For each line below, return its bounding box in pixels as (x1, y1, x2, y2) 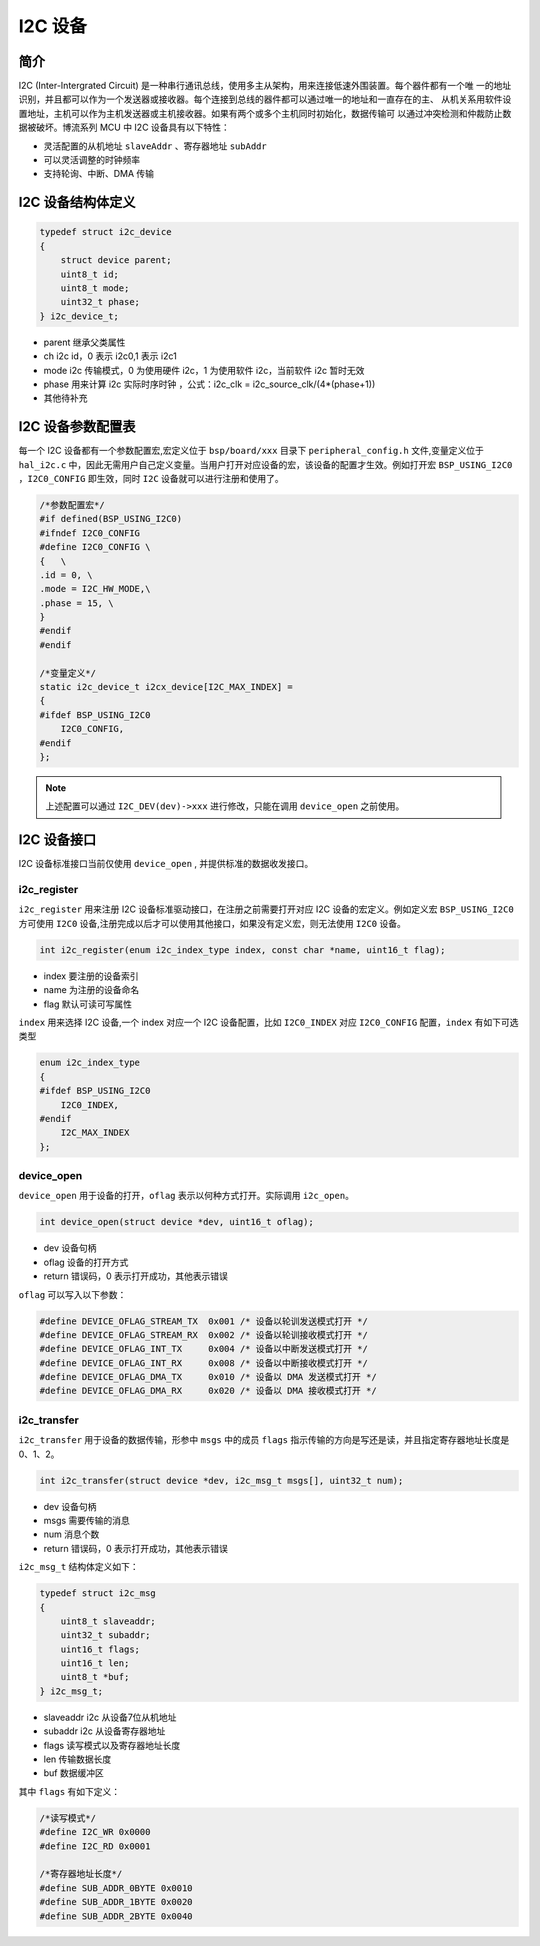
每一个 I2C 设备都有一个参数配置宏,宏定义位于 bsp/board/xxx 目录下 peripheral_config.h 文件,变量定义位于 (18, 445, 484, 457)
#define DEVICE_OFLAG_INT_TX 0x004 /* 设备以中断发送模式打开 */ (39, 1343, 369, 1355)
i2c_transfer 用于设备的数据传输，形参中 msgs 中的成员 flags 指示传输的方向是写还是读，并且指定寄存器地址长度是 (18, 1434, 510, 1446)
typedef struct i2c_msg (39, 1588, 157, 1599)
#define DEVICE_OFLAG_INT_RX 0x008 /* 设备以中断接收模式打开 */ (39, 1357, 369, 1369)
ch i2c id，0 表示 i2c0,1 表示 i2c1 (43, 350, 177, 362)
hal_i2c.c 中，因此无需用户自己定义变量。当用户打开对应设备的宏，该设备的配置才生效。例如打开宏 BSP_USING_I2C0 (18, 458, 513, 470)
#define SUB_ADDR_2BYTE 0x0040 (39, 1910, 194, 1922)
